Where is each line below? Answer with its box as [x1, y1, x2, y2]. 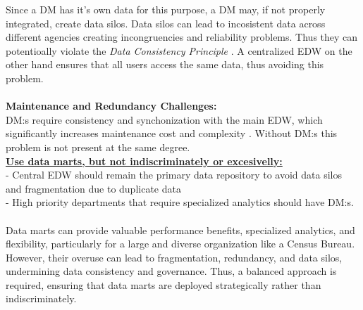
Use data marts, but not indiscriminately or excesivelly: [6, 153, 283, 168]
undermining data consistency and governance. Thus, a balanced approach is [6, 264, 337, 278]
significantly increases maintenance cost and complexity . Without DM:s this [6, 126, 338, 141]
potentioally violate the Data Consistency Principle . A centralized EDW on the [6, 43, 352, 58]
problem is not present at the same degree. [6, 139, 190, 154]
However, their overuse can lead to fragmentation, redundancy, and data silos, [6, 250, 343, 264]
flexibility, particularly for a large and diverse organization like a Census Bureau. [6, 236, 355, 251]
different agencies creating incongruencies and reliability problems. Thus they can [6, 30, 358, 44]
